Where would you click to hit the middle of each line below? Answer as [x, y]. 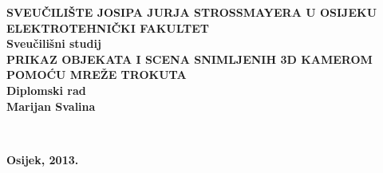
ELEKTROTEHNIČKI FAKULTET [108, 28]
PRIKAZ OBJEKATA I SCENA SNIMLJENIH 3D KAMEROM [190, 59]
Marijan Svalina [51, 106]
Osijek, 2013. [43, 159]
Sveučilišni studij [54, 43]
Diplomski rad [46, 90]
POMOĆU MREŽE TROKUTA [97, 75]
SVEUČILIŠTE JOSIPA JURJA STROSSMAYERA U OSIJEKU [192, 12]
